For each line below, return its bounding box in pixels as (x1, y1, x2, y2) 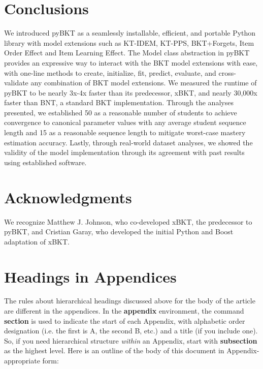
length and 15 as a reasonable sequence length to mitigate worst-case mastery (4, 127, 246, 138)
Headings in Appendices (4, 266, 177, 287)
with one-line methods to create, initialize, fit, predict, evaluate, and (4, 67, 216, 78)
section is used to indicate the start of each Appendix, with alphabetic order (4, 315, 245, 326)
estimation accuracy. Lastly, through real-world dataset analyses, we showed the (4, 137, 253, 147)
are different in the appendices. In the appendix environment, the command (4, 305, 244, 316)
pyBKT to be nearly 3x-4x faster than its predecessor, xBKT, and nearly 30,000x (4, 87, 257, 98)
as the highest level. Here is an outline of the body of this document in (4, 345, 224, 356)
